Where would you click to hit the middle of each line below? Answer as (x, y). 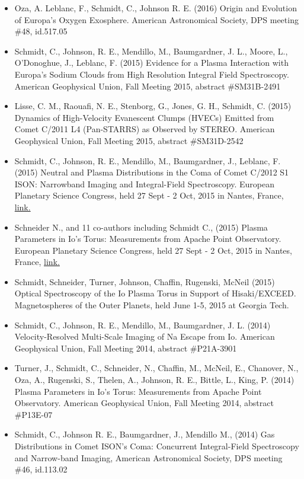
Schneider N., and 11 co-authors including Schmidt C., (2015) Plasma (141, 227)
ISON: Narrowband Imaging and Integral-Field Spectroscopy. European (145, 183)
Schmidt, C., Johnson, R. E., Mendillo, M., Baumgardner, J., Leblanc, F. (148, 160)
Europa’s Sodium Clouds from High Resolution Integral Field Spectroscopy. (152, 74)
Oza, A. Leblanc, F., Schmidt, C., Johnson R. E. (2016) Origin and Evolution (156, 8)
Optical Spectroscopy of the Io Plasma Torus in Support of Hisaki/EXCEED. (155, 293)
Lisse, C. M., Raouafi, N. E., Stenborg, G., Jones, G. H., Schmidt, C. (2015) (153, 106)
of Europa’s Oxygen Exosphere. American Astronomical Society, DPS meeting (156, 19)
